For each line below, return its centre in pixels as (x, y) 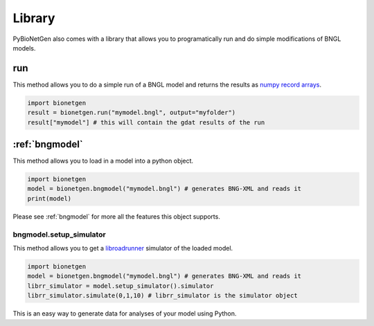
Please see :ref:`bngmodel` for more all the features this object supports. (117, 216)
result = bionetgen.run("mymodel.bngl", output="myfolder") (132, 113)
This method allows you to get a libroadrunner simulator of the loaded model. (123, 248)
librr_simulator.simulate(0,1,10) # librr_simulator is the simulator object (162, 296)
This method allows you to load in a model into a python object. (103, 161)
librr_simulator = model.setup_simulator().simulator (121, 286)
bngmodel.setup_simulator (60, 234)
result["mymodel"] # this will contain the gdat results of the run (146, 122)
